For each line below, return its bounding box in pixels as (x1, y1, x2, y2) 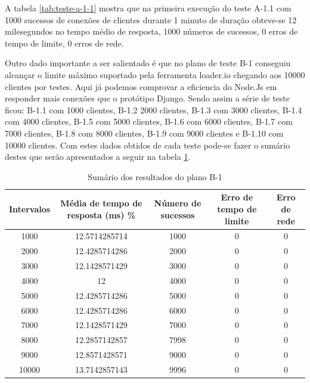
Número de (154, 197, 201, 209)
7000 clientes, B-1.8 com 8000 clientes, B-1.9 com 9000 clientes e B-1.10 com (5, 126, 284, 139)
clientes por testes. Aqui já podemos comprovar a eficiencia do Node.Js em (5, 80, 277, 92)
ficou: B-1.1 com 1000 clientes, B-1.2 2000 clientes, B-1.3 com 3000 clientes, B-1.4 (5, 103, 302, 116)
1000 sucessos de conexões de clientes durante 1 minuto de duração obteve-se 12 (5, 13, 297, 26)
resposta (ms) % (67, 208, 136, 221)
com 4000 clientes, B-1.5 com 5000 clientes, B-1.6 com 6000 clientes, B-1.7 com (5, 115, 293, 128)
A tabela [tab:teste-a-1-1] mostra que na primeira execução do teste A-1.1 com (5, 2, 292, 14)
